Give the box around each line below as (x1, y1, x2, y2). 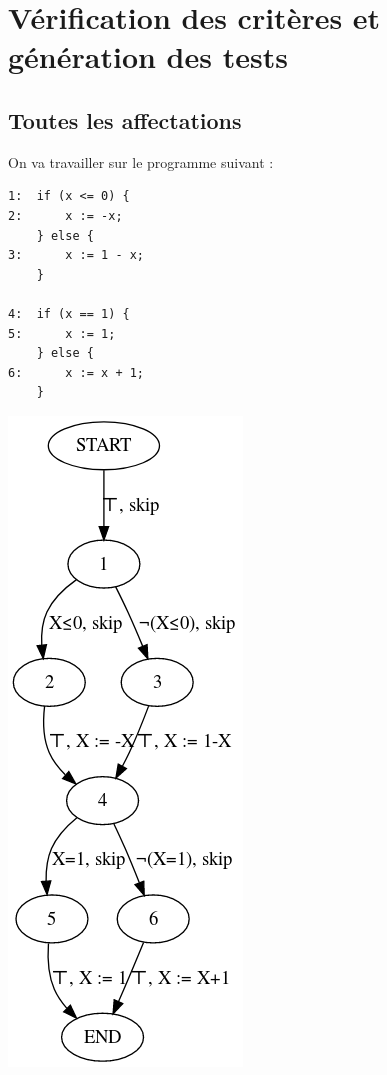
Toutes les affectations (8, 104, 242, 135)
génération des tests (8, 36, 288, 77)
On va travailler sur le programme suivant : (8, 151, 274, 172)
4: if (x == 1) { (8, 306, 130, 321)
